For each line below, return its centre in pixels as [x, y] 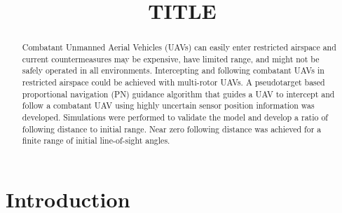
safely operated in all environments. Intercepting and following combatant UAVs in [173, 70]
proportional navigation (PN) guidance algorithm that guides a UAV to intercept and [178, 94]
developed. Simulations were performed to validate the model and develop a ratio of [175, 117]
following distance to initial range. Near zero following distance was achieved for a [172, 129]
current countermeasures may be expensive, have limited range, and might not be [171, 59]
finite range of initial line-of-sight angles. [96, 140]
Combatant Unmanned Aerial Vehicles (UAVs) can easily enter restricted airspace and [179, 47]
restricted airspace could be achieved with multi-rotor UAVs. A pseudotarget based [173, 82]
